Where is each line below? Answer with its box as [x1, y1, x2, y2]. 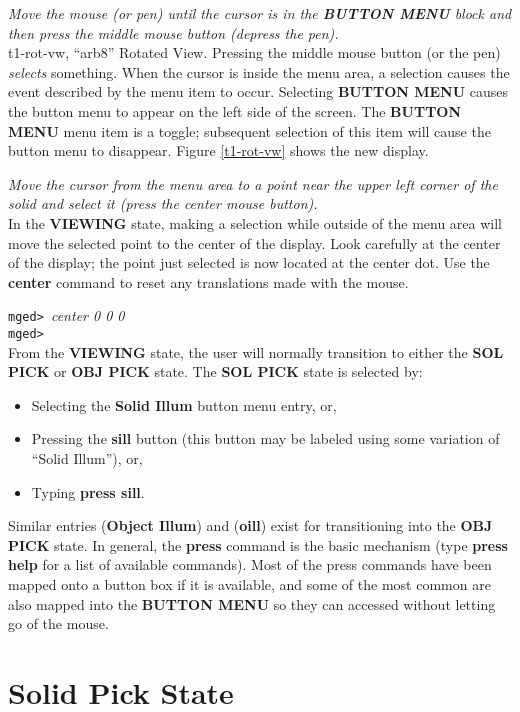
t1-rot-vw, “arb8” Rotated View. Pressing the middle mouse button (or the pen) [8, 42, 501, 63]
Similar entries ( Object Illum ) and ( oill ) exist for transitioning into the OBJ [8, 515, 493, 536]
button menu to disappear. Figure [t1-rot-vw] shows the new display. [8, 140, 429, 161]
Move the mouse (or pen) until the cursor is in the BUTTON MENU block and [8, 3, 512, 23]
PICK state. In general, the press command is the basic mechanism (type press [8, 534, 508, 555]
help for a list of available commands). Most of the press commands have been [8, 554, 492, 575]
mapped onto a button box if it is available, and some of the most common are [8, 573, 491, 594]
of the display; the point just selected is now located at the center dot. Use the [8, 252, 490, 273]
